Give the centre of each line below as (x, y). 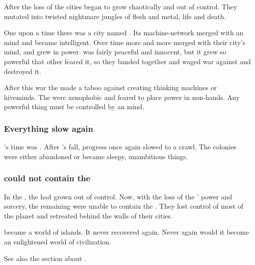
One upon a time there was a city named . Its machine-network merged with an (124, 33)
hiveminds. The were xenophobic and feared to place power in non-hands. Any (122, 97)
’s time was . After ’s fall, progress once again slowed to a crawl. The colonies (120, 147)
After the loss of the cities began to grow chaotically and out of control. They (121, 6)
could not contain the (47, 178)
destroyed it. (23, 71)
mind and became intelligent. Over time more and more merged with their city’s (125, 42)
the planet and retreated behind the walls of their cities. (88, 215)
